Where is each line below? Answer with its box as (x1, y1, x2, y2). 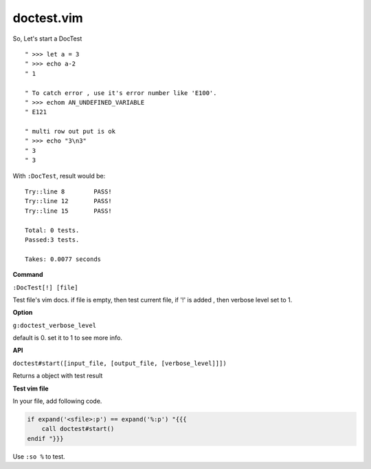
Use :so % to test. (12, 452, 65, 461)
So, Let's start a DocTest (12, 34, 82, 43)
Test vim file (12, 384, 49, 393)
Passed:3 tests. (25, 236, 80, 244)
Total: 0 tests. (25, 226, 80, 234)
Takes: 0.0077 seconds (25, 255, 102, 263)
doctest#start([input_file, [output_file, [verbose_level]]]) (12, 359, 227, 367)
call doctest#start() (41, 425, 115, 433)
